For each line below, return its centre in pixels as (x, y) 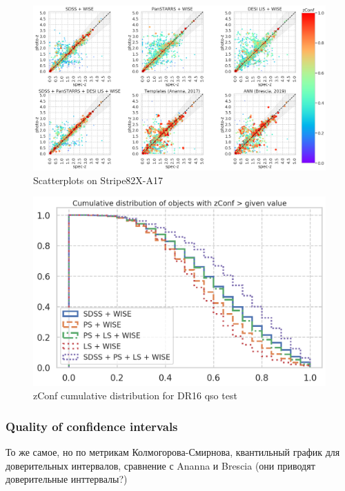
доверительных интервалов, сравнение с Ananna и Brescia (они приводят (160, 465)
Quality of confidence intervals (92, 426)
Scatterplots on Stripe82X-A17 (98, 180)
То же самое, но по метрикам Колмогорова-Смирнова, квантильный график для (173, 452)
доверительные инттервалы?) (67, 479)
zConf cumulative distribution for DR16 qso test (135, 395)
